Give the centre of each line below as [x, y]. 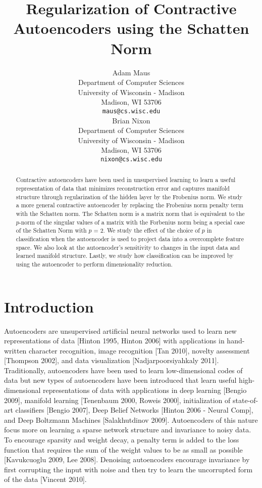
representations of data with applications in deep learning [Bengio [145, 390]
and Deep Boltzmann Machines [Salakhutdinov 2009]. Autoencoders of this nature [131, 419]
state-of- [246, 400]
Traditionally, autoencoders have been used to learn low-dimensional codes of [123, 370]
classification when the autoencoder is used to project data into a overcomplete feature [130, 238]
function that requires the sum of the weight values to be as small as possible [123, 449]
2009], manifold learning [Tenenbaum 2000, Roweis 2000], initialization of [117, 400]
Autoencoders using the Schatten [131, 28]
